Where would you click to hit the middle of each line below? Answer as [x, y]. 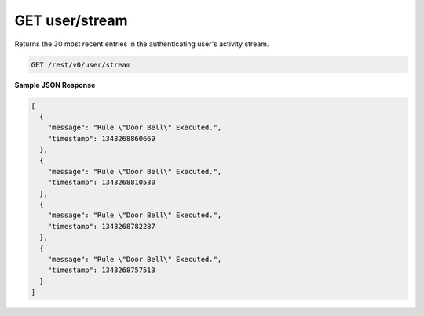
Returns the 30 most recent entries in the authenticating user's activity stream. [142, 44]
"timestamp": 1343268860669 [102, 138]
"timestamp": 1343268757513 [102, 270]
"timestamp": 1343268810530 [102, 183]
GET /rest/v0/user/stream [81, 64]
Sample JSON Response [55, 85]
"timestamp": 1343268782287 [102, 226]
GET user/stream [71, 20]
